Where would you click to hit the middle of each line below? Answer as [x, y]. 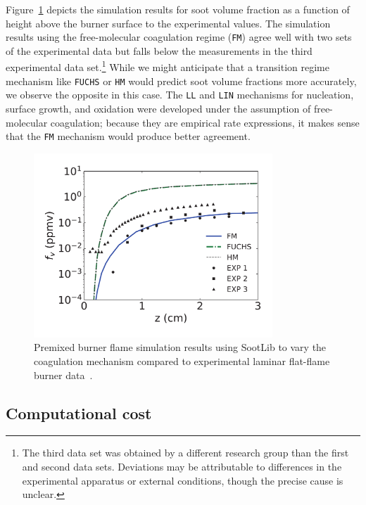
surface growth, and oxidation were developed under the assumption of [158, 108]
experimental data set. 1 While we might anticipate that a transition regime [168, 66]
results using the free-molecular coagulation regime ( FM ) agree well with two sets [179, 37]
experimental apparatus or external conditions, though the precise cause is [183, 480]
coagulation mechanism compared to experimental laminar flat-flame [182, 361]
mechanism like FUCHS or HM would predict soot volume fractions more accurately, [181, 81]
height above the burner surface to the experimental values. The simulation [168, 23]
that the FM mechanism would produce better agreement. [128, 136]
